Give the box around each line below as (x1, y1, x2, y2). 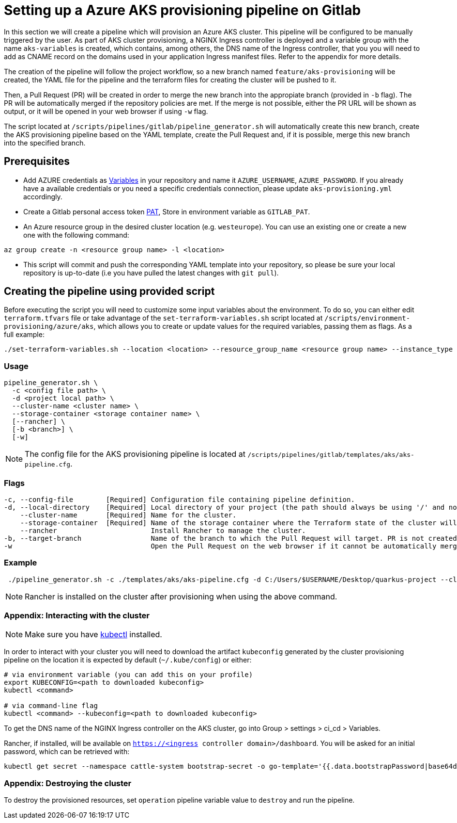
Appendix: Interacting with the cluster (4, 611, 150, 621)
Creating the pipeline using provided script (4, 285, 215, 298)
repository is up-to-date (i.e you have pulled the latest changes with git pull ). (23, 268, 279, 277)
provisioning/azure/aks (4, 323, 94, 331)
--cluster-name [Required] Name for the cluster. (20, 511, 237, 519)
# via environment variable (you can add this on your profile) (4, 671, 253, 679)
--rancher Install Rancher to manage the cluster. (20, 526, 306, 534)
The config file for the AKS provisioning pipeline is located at (25, 449, 245, 459)
